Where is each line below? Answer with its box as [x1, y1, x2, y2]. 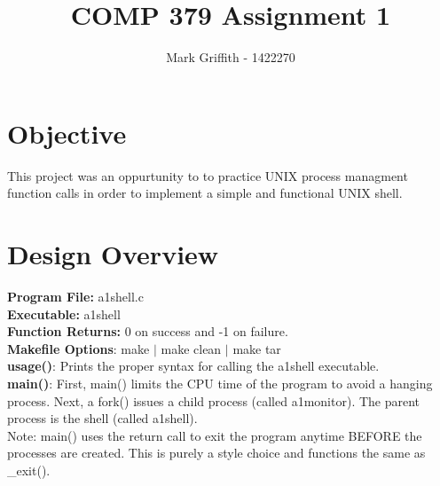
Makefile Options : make [7, 339, 150, 357]
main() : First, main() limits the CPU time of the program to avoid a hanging [7, 373, 433, 392]
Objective [7, 114, 127, 151]
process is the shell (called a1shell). [7, 409, 198, 427]
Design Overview [7, 236, 219, 272]
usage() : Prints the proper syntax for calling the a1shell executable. [7, 357, 380, 375]
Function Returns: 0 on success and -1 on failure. [7, 322, 288, 341]
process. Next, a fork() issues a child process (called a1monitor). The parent [7, 391, 420, 410]
